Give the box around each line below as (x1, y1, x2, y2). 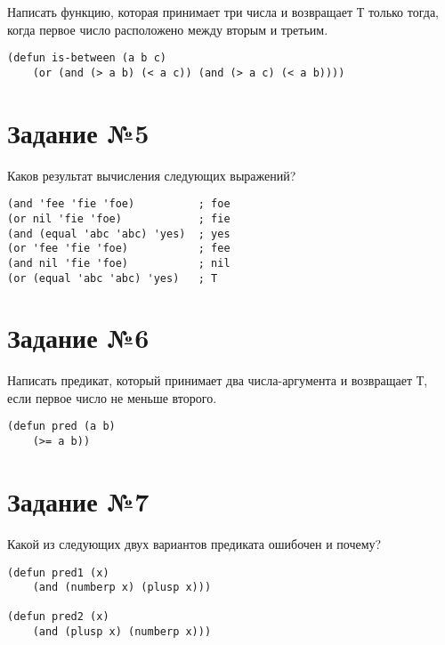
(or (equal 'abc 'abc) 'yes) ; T (7, 271, 218, 285)
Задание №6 (7, 319, 150, 356)
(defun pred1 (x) (7, 566, 109, 579)
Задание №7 (7, 482, 150, 519)
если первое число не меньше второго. (7, 388, 217, 407)
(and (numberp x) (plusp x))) (32, 581, 212, 594)
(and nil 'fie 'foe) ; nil (7, 256, 231, 270)
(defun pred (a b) (7, 420, 116, 433)
